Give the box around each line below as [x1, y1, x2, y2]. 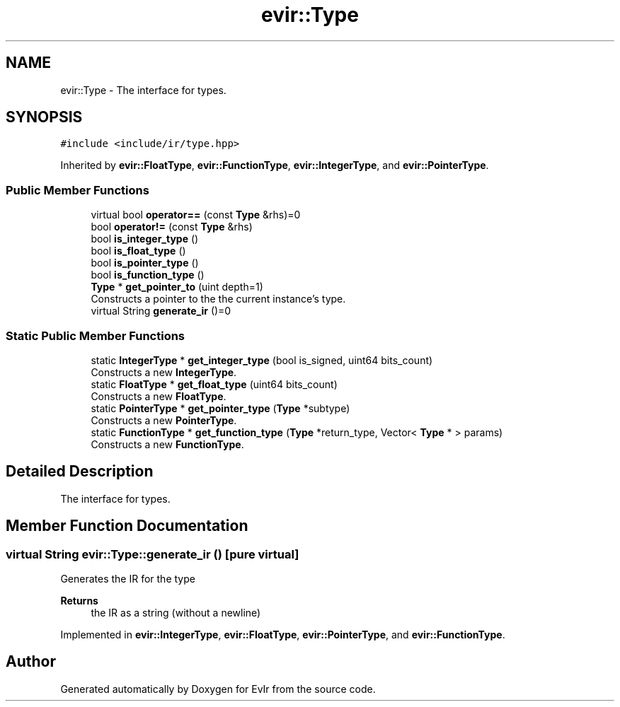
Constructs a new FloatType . [91, 390, 226, 402]
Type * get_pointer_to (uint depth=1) [91, 281, 263, 293]
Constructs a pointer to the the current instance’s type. [91, 293, 346, 305]
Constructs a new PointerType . [91, 414, 237, 426]
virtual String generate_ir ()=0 [91, 305, 231, 317]
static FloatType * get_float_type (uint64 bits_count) [91, 378, 338, 390]
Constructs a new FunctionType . [91, 438, 244, 450]
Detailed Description [6, 462, 154, 481]
